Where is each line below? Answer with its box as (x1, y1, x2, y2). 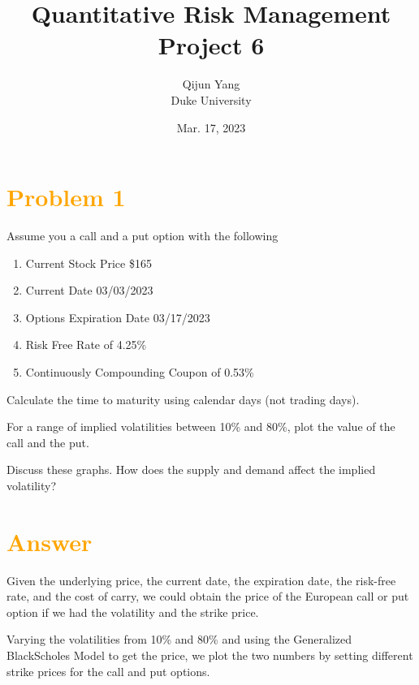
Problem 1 (6, 180, 126, 213)
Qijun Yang (182, 75, 240, 93)
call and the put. (6, 433, 89, 450)
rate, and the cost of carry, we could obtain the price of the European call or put (6, 588, 409, 605)
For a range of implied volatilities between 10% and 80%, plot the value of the (6, 418, 395, 435)
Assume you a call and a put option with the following (6, 227, 279, 244)
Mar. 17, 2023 (176, 118, 246, 136)
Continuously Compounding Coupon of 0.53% (25, 364, 254, 380)
